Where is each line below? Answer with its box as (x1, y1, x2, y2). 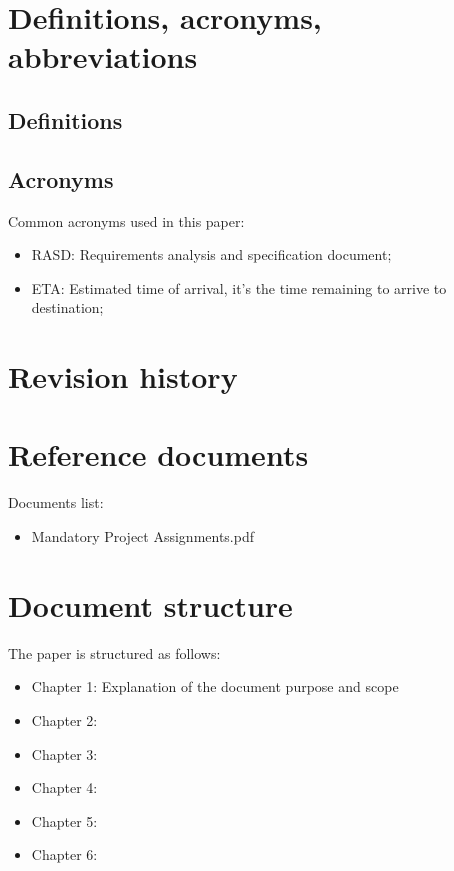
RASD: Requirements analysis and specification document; (31, 244, 392, 265)
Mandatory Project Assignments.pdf (31, 526, 255, 547)
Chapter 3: (31, 743, 98, 764)
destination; (31, 297, 104, 318)
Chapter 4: (31, 777, 98, 798)
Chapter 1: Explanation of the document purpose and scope (31, 676, 399, 697)
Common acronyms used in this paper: (8, 210, 245, 231)
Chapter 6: (31, 844, 98, 865)
